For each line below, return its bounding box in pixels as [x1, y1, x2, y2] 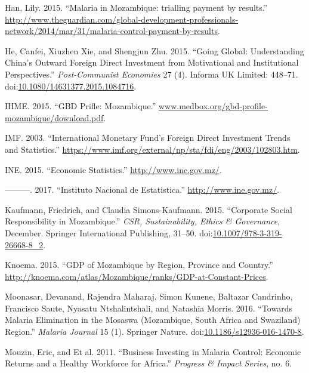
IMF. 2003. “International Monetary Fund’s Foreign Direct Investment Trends [5, 131, 291, 144]
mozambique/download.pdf [5, 111, 104, 124]
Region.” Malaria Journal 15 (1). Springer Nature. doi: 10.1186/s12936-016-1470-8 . [5, 325, 304, 338]
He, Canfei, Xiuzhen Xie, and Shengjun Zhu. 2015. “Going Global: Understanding [5, 44, 304, 57]
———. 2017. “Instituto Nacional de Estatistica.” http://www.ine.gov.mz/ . [5, 183, 280, 196]
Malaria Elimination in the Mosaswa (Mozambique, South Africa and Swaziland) [5, 313, 301, 326]
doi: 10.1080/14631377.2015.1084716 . [5, 79, 137, 92]
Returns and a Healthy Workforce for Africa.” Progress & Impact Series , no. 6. [5, 357, 292, 369]
